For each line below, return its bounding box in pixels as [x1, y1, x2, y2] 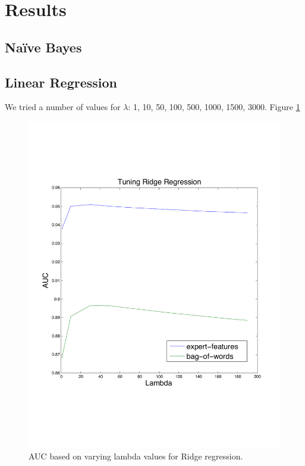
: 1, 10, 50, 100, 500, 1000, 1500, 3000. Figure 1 [128, 101, 300, 113]
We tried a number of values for [5, 101, 121, 113]
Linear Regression [5, 73, 117, 91]
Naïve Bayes [5, 37, 82, 56]
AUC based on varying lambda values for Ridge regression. [29, 450, 243, 462]
